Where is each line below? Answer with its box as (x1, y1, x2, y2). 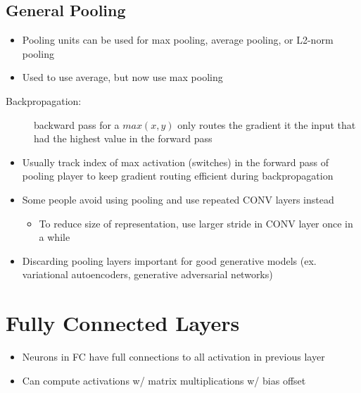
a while (39, 230, 70, 244)
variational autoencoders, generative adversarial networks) (22, 267, 273, 282)
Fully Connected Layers (6, 308, 240, 337)
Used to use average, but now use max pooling (22, 70, 223, 85)
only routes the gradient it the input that (177, 117, 356, 132)
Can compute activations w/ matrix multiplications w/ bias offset (22, 373, 306, 387)
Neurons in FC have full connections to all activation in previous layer (22, 349, 325, 364)
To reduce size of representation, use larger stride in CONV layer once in (39, 216, 353, 230)
